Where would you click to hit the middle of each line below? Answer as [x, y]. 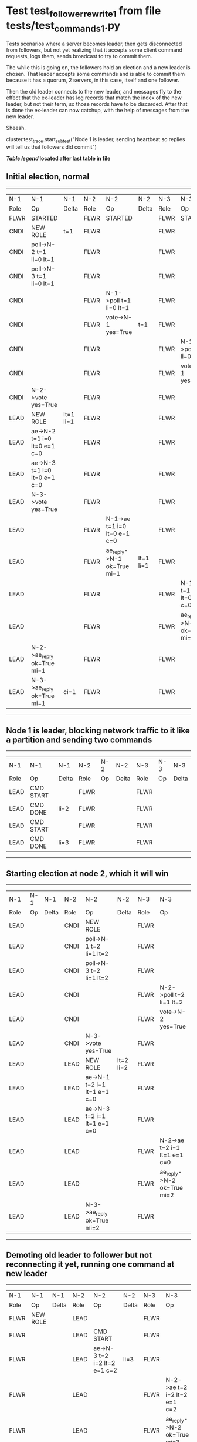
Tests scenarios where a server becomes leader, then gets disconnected [94, 44]
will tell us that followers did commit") [51, 147]
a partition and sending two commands [79, 740]
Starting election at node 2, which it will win [87, 874]
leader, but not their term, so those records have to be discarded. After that [97, 104]
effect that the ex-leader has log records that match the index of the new [94, 98]
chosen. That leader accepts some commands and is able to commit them [96, 74]
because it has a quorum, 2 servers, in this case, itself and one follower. [93, 80]
